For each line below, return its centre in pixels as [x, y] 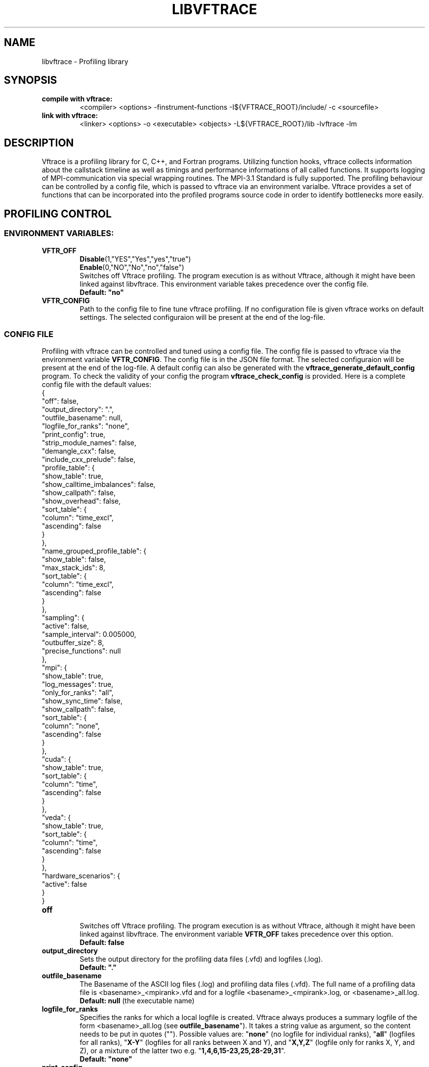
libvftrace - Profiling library [85, 61]
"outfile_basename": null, [82, 418]
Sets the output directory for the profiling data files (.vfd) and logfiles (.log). [201, 959]
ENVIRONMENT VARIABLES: [59, 233]
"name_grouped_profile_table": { [94, 551]
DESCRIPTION [39, 143]
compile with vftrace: [77, 99]
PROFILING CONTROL [58, 214]
